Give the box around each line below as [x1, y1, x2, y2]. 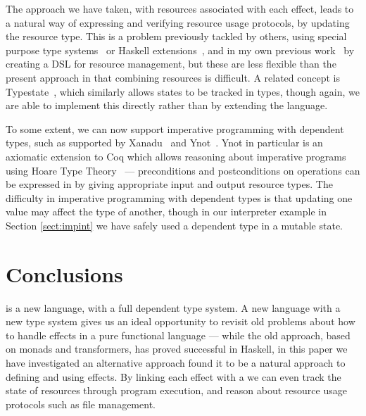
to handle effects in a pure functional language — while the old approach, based [6, 327, 351, 342]
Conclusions [6, 259, 123, 288]
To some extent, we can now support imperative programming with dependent [6, 121, 344, 136]
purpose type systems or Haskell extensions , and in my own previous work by [6, 42, 355, 57]
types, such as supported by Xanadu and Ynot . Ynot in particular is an [6, 135, 323, 150]
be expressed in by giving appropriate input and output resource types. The [6, 177, 333, 191]
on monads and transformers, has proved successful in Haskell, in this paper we [6, 341, 348, 356]
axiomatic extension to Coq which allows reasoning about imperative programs [6, 149, 346, 163]
